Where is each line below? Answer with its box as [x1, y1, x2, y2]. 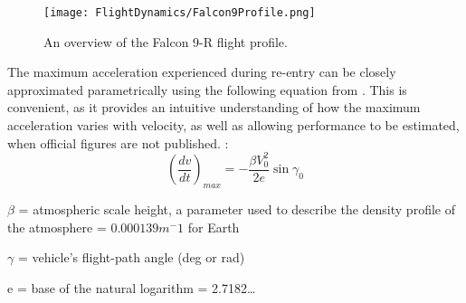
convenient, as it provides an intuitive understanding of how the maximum [7, 98, 421, 117]
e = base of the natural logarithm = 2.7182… [7, 278, 256, 297]
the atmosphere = [7, 217, 107, 236]
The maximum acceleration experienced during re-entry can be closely [7, 62, 396, 81]
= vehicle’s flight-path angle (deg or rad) [17, 248, 245, 267]
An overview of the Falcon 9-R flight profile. [43, 32, 288, 51]
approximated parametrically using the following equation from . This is [7, 80, 407, 99]
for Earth [187, 217, 240, 236]
